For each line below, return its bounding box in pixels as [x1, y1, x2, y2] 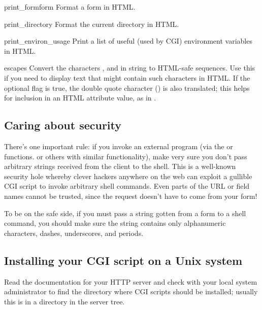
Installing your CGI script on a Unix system [4, 252, 243, 268]
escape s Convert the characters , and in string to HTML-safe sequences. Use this [4, 62, 255, 73]
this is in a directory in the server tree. [4, 296, 125, 306]
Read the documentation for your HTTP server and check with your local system [4, 276, 257, 287]
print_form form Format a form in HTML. [4, 2, 136, 12]
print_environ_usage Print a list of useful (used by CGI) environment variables [4, 36, 252, 46]
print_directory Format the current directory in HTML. [4, 18, 179, 29]
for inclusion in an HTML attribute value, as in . [4, 92, 156, 103]
